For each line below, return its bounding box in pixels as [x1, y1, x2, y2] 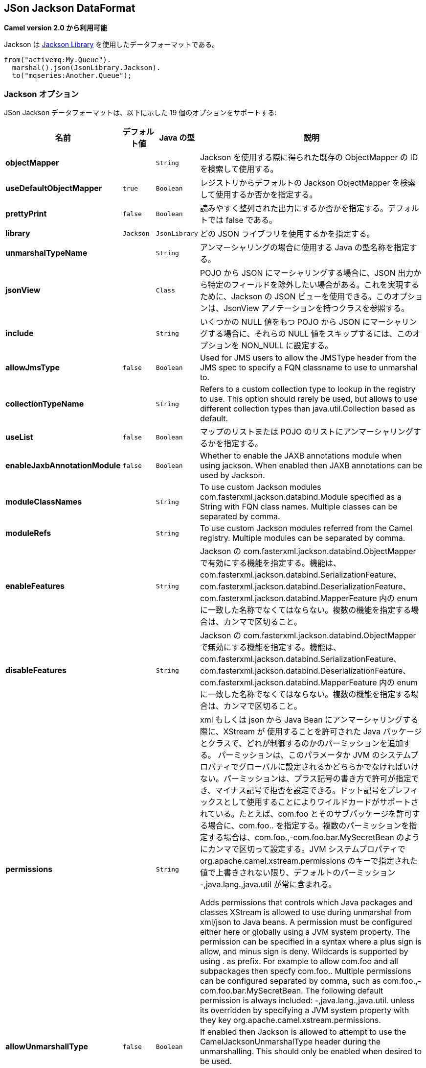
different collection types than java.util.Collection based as [200, 404, 415, 414]
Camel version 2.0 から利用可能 [4, 24, 107, 32]
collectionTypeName [5, 399, 84, 409]
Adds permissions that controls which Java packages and [200, 898, 413, 908]
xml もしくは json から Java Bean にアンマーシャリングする [200, 715, 419, 725]
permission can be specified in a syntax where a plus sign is [200, 937, 422, 947]
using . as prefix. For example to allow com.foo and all [200, 956, 398, 967]
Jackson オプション [4, 89, 79, 99]
